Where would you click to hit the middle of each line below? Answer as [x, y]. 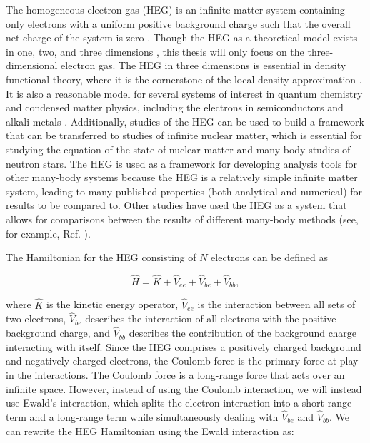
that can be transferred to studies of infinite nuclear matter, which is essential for [184, 135]
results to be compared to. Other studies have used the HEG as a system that [176, 205]
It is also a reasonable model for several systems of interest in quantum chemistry [184, 93]
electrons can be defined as [269, 257]
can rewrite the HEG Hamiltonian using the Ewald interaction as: [150, 431]
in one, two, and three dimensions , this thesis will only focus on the [155, 51]
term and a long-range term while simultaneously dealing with [142, 416]
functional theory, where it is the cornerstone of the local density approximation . [184, 79]
